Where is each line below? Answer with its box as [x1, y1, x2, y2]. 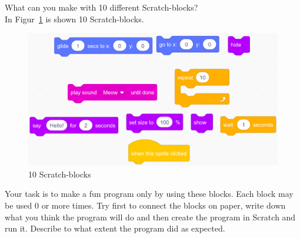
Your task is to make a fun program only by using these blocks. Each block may [5, 187, 294, 200]
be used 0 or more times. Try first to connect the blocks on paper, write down [5, 199, 286, 212]
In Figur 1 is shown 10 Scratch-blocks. [5, 12, 144, 25]
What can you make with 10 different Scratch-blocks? [5, 1, 198, 13]
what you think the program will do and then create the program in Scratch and [5, 210, 296, 223]
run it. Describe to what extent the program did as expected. [5, 222, 225, 234]
